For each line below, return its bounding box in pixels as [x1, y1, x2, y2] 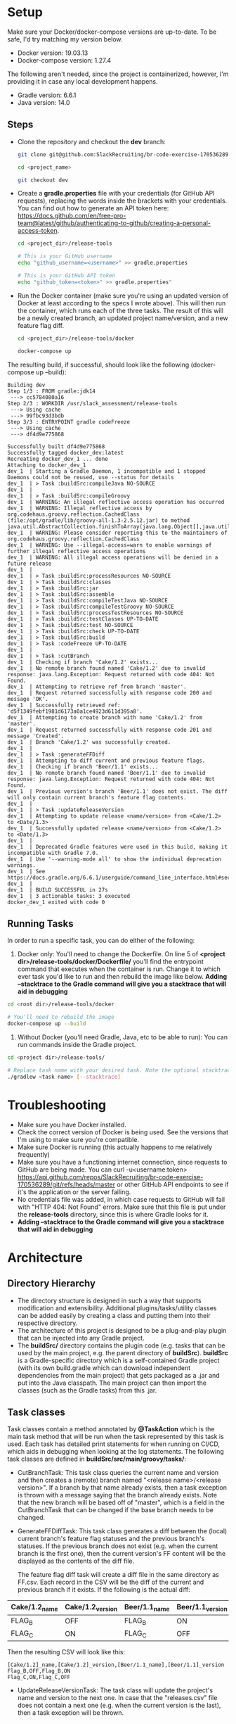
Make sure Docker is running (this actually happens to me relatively [17, 1143, 213, 1151]
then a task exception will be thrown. [17, 1708, 124, 1717]
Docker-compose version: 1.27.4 [17, 56, 112, 64]
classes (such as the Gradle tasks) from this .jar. [17, 1386, 157, 1394]
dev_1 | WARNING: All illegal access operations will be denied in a [7, 554, 218, 561]
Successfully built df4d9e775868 [7, 443, 105, 450]
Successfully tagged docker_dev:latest [7, 449, 124, 456]
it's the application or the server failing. [17, 1187, 131, 1196]
